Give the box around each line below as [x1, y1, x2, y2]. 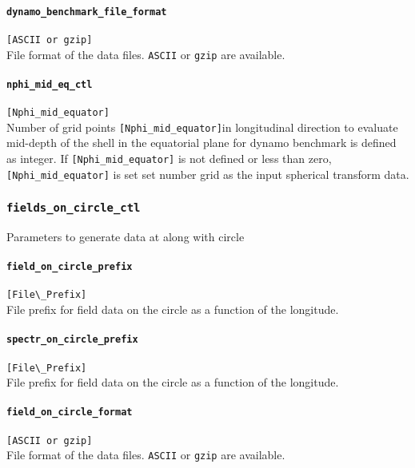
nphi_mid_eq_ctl [6, 78, 93, 90]
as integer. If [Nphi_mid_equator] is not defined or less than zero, [6, 149, 332, 166]
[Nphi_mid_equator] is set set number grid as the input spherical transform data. [6, 165, 409, 182]
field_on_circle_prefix [6, 261, 133, 273]
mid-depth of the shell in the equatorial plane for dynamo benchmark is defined [6, 134, 397, 151]
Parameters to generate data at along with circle [6, 228, 245, 245]
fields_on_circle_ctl [6, 201, 141, 215]
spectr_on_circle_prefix [6, 334, 138, 346]
